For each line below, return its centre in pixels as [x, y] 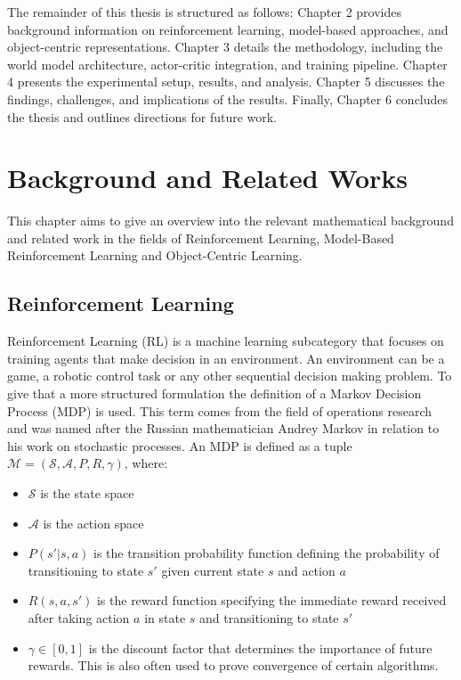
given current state [213, 570]
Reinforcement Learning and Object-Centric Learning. [155, 255]
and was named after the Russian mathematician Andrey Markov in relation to [223, 428]
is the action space [93, 523]
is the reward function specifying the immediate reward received [271, 600]
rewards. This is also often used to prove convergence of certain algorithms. [233, 665]
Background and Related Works [208, 178]
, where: [146, 463]
